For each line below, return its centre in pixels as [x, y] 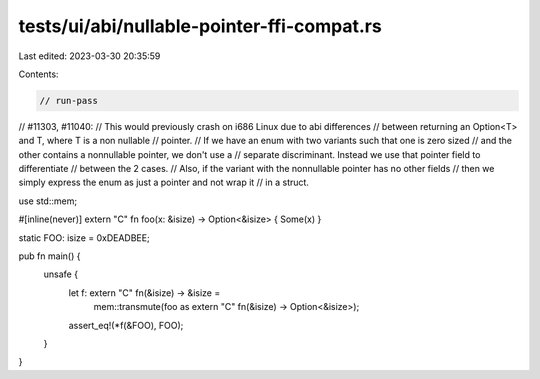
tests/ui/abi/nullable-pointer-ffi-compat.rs [200, 26]
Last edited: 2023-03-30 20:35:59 [89, 56]
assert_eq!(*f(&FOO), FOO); [126, 325]
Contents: [38, 74]
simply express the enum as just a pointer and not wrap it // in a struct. [164, 182]
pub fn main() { [49, 256]
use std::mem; [48, 201]
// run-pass [69, 100]
